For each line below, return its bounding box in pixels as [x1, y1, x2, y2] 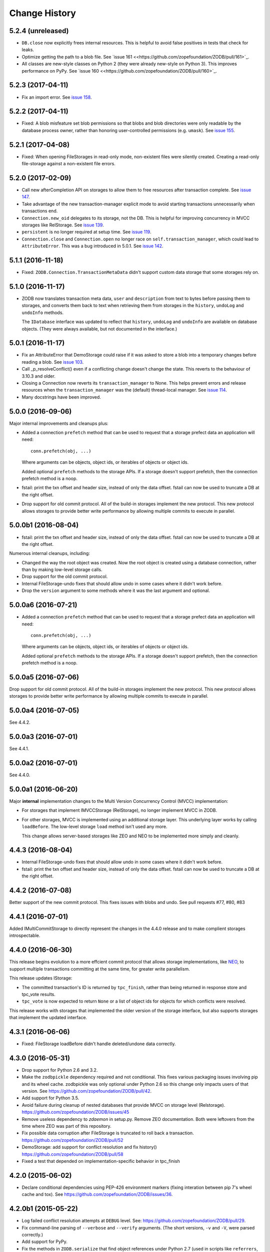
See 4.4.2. [9, 719, 31, 726]
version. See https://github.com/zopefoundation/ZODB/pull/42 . [21, 1088, 152, 1094]
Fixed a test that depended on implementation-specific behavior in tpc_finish [21, 1158, 180, 1164]
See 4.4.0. [9, 772, 30, 778]
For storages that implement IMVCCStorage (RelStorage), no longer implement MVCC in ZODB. [21, 807, 217, 813]
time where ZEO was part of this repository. [21, 1123, 112, 1129]
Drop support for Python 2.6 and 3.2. [21, 1067, 98, 1073]
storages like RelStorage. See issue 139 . [21, 222, 104, 228]
